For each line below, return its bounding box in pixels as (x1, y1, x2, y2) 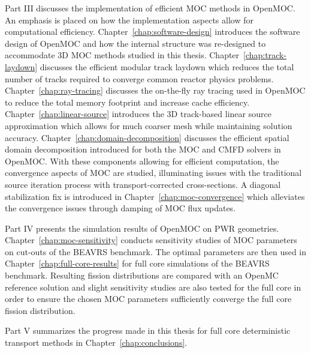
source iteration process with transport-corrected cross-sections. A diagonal (5, 178, 281, 190)
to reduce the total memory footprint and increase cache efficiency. (5, 95, 250, 108)
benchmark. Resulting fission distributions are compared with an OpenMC (5, 269, 279, 282)
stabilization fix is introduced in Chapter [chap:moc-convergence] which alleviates (5, 190, 305, 202)
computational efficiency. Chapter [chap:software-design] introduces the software (5, 25, 300, 38)
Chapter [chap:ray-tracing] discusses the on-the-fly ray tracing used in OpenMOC (5, 84, 306, 97)
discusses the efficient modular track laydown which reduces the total (40, 60, 294, 73)
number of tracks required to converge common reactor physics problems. (5, 72, 274, 85)
